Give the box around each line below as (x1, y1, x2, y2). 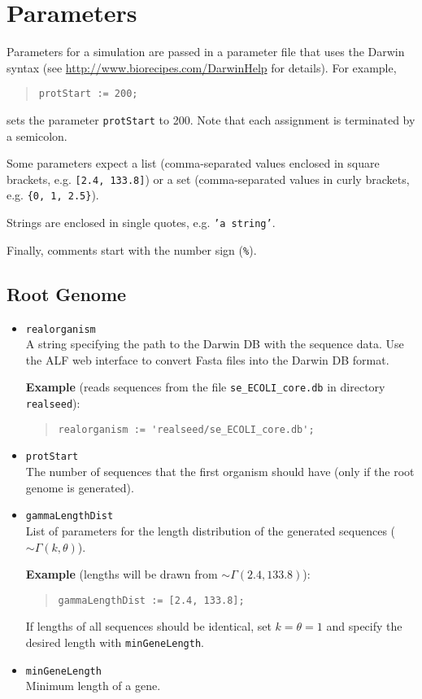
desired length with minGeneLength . (25, 633, 205, 650)
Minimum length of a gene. (25, 677, 161, 694)
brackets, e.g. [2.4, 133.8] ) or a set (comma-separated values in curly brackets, (7, 170, 410, 187)
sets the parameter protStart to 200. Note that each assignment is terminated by (7, 111, 415, 128)
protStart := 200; (38, 88, 138, 100)
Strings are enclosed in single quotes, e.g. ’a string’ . (7, 214, 276, 231)
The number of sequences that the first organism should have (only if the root (25, 463, 415, 480)
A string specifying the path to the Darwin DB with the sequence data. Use (25, 335, 404, 352)
